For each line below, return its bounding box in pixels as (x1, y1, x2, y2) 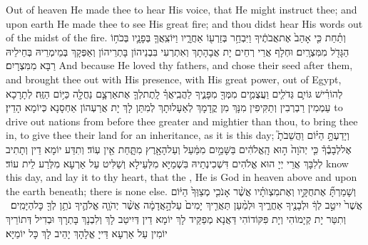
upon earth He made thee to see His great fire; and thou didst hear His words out (6, 16, 363, 31)
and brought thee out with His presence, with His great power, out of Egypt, (6, 71, 342, 86)
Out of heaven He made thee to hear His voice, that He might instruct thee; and (6, 2, 357, 16)
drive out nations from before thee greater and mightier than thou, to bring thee (6, 113, 358, 128)
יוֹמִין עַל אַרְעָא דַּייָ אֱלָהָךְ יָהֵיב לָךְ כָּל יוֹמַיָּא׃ (6, 225, 168, 240)
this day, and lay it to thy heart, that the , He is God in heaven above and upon (6, 170, 357, 184)
